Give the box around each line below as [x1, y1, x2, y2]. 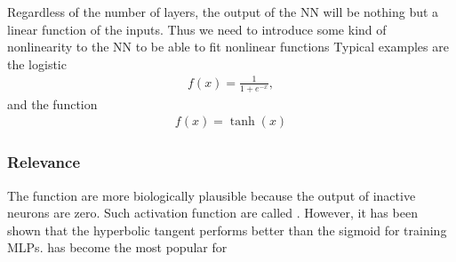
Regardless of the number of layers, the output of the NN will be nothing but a [7, 3, 439, 20]
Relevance [7, 151, 81, 173]
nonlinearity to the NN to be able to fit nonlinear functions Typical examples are [7, 37, 449, 56]
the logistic [7, 54, 67, 73]
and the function [7, 94, 98, 113]
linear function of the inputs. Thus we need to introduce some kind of [7, 20, 387, 38]
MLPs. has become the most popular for [7, 238, 228, 257]
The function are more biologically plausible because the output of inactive [7, 186, 416, 204]
